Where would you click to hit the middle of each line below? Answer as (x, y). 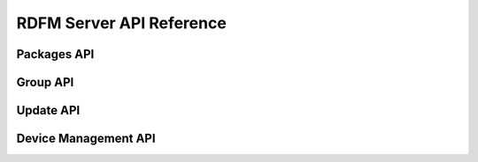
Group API (45, 82)
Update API (48, 110)
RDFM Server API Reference (122, 23)
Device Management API (86, 139)
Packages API (55, 54)
